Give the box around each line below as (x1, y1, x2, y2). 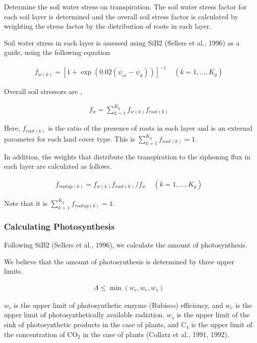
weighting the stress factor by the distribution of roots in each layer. (4, 21, 211, 31)
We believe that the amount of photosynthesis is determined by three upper (4, 256, 234, 266)
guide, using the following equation (4, 47, 110, 57)
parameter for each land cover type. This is (4, 133, 135, 144)
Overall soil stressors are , (4, 86, 82, 96)
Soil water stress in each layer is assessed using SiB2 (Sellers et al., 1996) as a (4, 37, 240, 48)
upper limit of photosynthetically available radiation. (4, 309, 165, 320)
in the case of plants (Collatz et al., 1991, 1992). (82, 329, 229, 339)
